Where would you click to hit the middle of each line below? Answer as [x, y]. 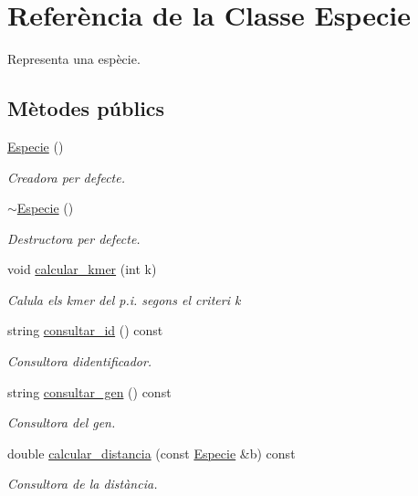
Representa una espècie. [74, 59]
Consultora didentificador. [80, 361]
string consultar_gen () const [89, 391]
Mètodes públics [86, 108]
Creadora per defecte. [67, 177]
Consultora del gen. [62, 422]
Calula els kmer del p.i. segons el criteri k [124, 299]
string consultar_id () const [85, 330]
